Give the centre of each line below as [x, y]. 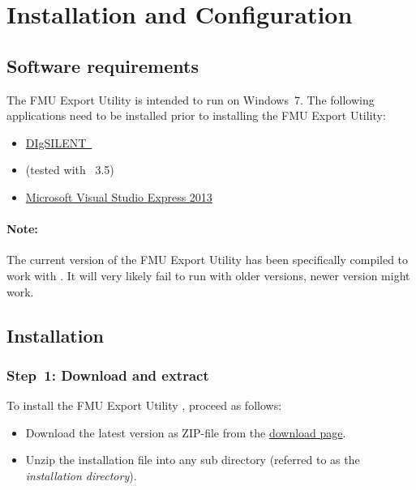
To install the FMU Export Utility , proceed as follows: [144, 405]
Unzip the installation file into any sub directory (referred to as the [193, 460]
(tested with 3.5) [70, 170]
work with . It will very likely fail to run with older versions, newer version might [208, 275]
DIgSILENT [56, 142]
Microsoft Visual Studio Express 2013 [119, 196]
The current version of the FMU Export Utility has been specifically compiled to [208, 260]
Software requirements [103, 65]
